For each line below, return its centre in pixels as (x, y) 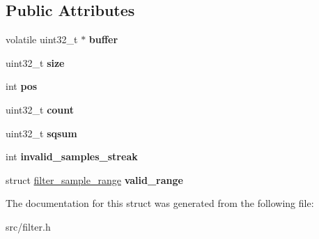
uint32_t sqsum (41, 133)
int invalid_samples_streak (72, 156)
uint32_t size (35, 62)
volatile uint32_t (42, 39)
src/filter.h (28, 226)
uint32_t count (40, 109)
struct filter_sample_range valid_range (94, 179)
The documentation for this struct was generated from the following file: (160, 203)
